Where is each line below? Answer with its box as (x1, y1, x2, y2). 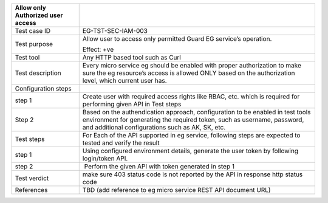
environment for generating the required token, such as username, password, (82, 115, 304, 124)
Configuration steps (15, 84, 72, 92)
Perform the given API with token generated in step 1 (84, 162, 235, 170)
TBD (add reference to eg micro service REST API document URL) (82, 186, 271, 194)
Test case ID (15, 27, 51, 35)
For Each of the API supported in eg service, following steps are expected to (82, 131, 301, 139)
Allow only (15, 4, 47, 12)
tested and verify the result (82, 139, 160, 147)
